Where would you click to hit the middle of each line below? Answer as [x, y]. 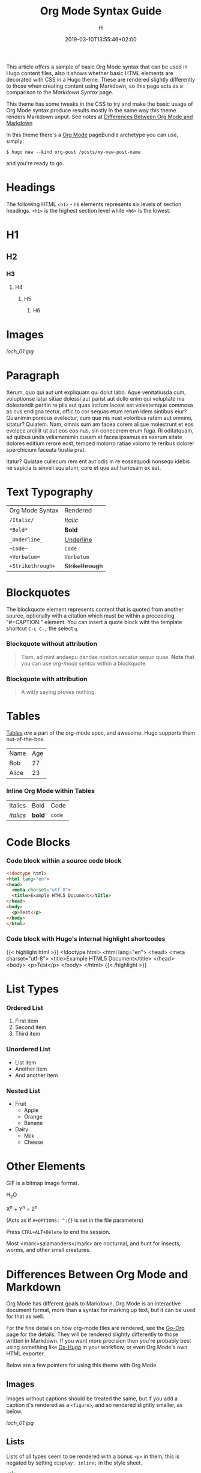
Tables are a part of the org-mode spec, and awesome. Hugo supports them [101, 733]
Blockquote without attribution [52, 644]
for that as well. [25, 1316]
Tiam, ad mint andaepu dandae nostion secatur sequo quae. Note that [108, 657]
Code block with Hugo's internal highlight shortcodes [86, 939]
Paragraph [33, 375]
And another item [36, 1075]
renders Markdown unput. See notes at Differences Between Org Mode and [100, 117]
